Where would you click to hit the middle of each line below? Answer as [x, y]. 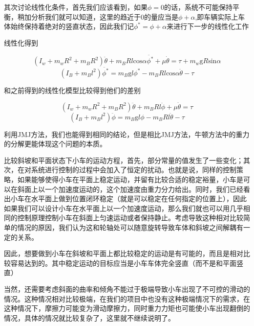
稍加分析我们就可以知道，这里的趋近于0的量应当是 [98, 16]
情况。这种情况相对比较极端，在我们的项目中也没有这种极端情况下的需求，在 [127, 298]
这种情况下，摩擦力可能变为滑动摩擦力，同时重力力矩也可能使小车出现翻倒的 [127, 308]
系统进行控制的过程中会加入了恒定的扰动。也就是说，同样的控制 [134, 170]
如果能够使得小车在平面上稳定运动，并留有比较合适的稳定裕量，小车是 [130, 179]
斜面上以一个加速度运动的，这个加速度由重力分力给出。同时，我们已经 [130, 189]
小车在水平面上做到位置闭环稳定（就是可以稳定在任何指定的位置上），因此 [128, 198]
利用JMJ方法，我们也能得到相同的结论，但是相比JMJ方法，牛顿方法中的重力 [127, 134]
